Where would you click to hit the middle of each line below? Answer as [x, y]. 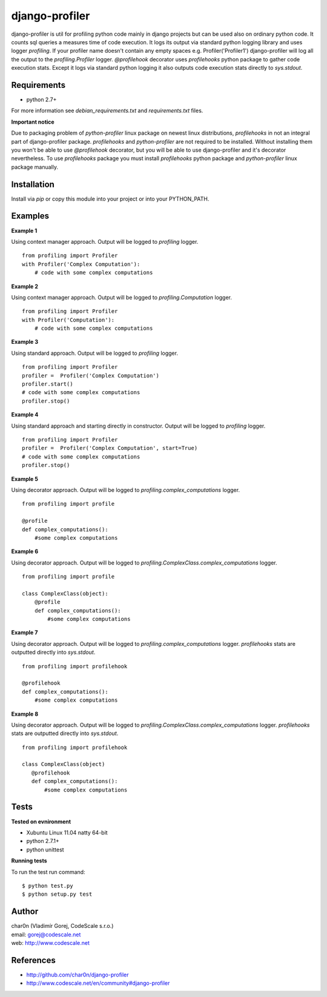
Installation [33, 184]
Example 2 [25, 286]
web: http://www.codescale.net [51, 942]
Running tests [29, 861]
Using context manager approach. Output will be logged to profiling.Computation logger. [122, 297]
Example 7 [25, 633]
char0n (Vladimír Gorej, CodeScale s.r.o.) [62, 926]
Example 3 [25, 342]
